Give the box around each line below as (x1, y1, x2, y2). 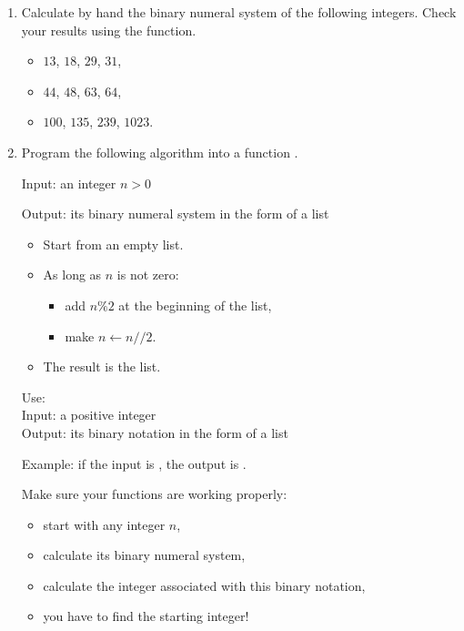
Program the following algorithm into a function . (21, 142, 298, 161)
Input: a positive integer (21, 405, 156, 424)
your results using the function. (21, 20, 197, 39)
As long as (43, 265, 102, 284)
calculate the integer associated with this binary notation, (43, 575, 366, 595)
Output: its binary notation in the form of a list (21, 422, 288, 442)
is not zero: (116, 265, 179, 284)
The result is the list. (43, 357, 161, 376)
